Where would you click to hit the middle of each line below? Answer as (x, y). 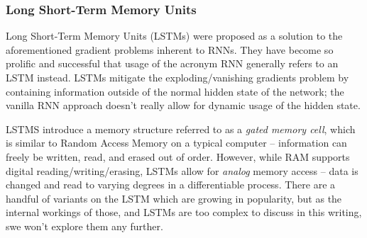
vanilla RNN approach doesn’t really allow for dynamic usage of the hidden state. (183, 105)
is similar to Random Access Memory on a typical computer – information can (176, 143)
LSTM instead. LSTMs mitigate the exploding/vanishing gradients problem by (177, 77)
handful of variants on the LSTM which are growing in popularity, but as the (174, 198)
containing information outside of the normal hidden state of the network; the (175, 91)
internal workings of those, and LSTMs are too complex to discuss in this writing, (184, 212)
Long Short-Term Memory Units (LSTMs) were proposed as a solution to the (174, 36)
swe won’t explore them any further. (84, 226)
